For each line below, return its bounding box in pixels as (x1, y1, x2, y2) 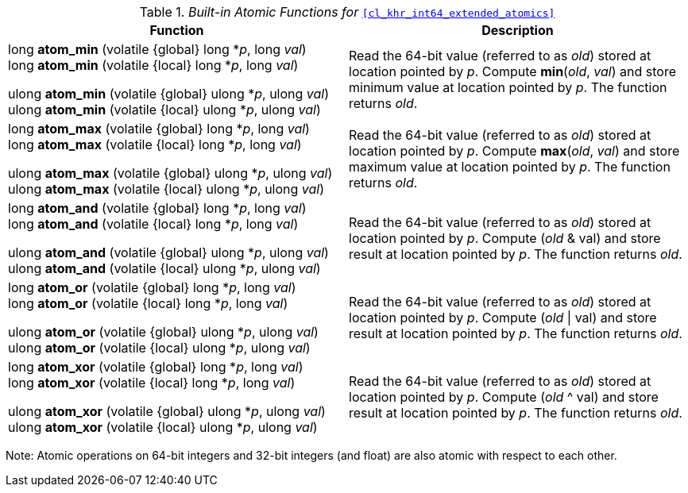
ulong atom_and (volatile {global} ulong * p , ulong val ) (8, 245, 329, 260)
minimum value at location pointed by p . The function (349, 79, 667, 95)
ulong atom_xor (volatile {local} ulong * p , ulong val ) (8, 419, 318, 435)
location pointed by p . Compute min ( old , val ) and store (349, 64, 676, 79)
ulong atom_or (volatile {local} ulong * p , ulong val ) (8, 340, 311, 356)
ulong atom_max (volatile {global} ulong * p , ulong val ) (8, 165, 333, 181)
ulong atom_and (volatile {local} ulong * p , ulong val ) (8, 260, 321, 276)
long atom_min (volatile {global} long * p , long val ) (8, 41, 307, 57)
